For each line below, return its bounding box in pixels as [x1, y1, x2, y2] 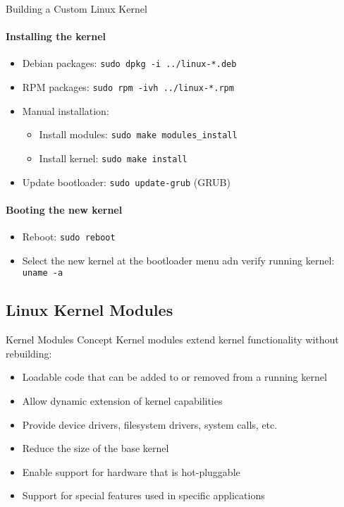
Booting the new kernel [6, 202, 123, 216]
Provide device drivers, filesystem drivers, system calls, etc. [22, 417, 278, 432]
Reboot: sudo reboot [22, 229, 116, 244]
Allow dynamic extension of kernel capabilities [22, 393, 223, 408]
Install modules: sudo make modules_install [39, 127, 238, 142]
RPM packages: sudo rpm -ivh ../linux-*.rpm [22, 80, 234, 94]
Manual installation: [22, 103, 109, 118]
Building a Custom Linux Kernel [6, 1, 147, 16]
